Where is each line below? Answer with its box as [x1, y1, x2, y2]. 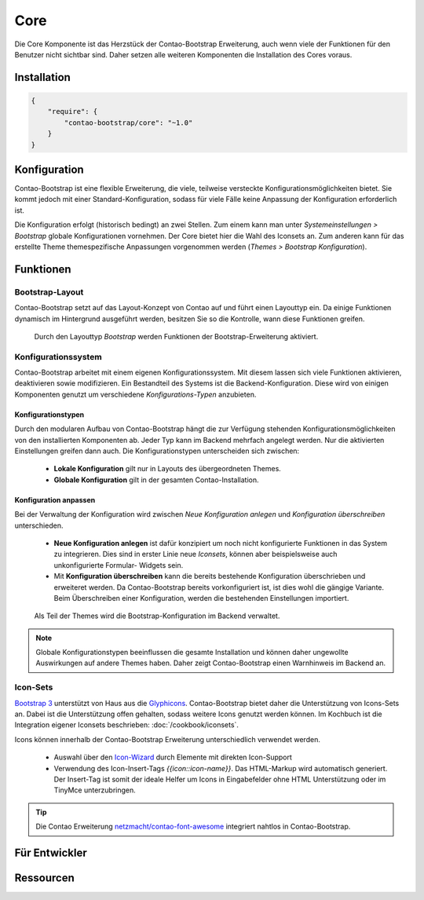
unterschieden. [14, 521, 64, 530]
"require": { [47, 107, 98, 116]
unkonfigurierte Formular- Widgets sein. [53, 560, 184, 569]
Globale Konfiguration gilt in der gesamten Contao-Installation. [53, 475, 259, 485]
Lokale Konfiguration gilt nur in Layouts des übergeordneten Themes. [53, 464, 282, 474]
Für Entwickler [14, 846, 87, 859]
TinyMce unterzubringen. [53, 785, 137, 795]
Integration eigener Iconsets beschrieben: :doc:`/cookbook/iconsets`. [14, 720, 239, 730]
